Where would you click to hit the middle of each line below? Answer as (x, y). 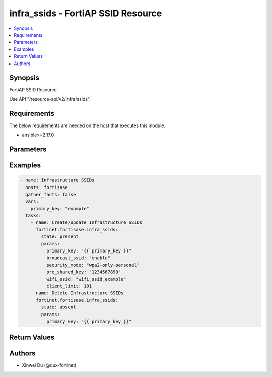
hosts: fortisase (47, 187)
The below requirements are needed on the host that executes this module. (87, 125)
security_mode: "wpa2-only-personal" (93, 265)
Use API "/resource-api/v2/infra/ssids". (50, 99)
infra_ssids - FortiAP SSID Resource (86, 13)
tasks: (33, 216)
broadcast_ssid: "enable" (78, 258)
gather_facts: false (51, 194)
